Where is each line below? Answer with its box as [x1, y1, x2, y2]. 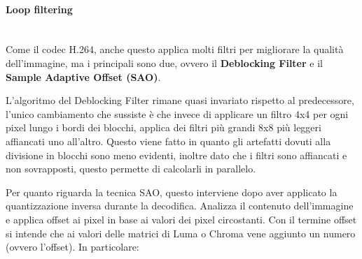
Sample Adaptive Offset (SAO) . [6, 69, 161, 84]
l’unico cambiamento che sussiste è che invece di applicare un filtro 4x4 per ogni [6, 106, 349, 121]
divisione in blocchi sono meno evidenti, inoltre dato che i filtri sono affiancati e [6, 147, 347, 162]
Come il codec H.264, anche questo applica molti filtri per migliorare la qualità [6, 42, 344, 57]
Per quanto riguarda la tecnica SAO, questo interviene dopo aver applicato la [6, 184, 337, 199]
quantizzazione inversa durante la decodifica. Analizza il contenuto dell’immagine [6, 198, 354, 213]
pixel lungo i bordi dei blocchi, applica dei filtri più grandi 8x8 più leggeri [6, 120, 321, 135]
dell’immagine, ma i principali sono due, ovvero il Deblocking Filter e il [6, 55, 323, 70]
